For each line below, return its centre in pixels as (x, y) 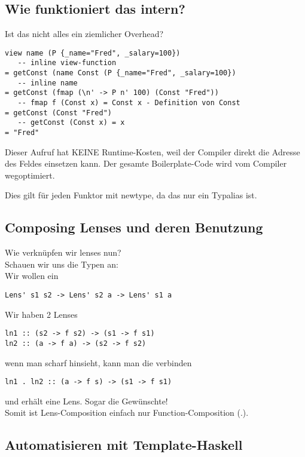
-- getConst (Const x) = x (71, 123)
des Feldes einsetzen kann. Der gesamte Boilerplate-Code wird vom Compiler (146, 163)
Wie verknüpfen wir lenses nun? (63, 252)
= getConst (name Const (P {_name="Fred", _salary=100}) (121, 73)
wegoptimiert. (30, 175)
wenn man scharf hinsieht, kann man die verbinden (98, 362)
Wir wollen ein (32, 276)
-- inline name (48, 83)
